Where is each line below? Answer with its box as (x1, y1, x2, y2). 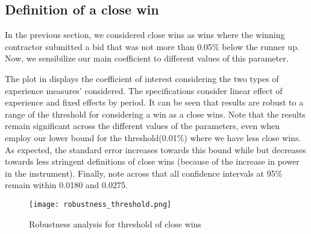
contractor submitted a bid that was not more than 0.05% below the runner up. (5, 40, 300, 52)
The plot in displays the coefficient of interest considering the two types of (5, 72, 279, 84)
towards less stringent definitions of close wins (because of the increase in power (5, 155, 300, 168)
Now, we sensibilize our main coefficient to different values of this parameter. (5, 52, 289, 65)
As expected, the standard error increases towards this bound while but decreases (5, 143, 306, 156)
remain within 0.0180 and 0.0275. (5, 179, 128, 191)
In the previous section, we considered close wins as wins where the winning (5, 28, 285, 41)
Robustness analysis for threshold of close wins (29, 217, 201, 230)
